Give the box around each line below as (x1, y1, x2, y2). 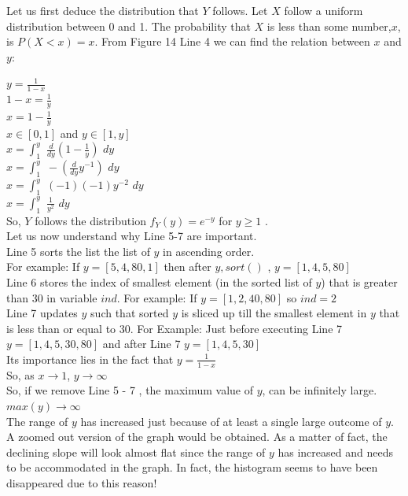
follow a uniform (284, 2, 363, 18)
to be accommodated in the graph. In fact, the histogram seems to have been (6, 459, 378, 476)
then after (164, 258, 211, 275)
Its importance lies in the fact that (6, 350, 174, 367)
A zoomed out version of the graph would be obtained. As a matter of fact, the (6, 428, 388, 445)
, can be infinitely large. (262, 382, 377, 398)
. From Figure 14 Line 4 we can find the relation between (94, 33, 370, 50)
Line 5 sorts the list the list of (6, 242, 150, 259)
